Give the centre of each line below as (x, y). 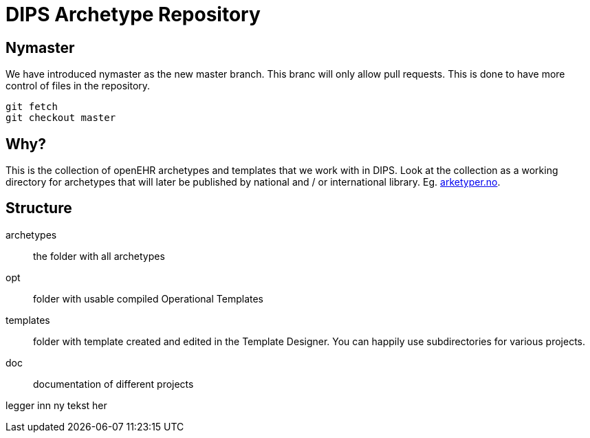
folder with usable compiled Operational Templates (149, 298)
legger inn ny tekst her (56, 405)
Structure (39, 208)
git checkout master (61, 118)
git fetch (32, 107)
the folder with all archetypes (99, 256)
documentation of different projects (113, 384)
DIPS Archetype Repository (133, 14)
